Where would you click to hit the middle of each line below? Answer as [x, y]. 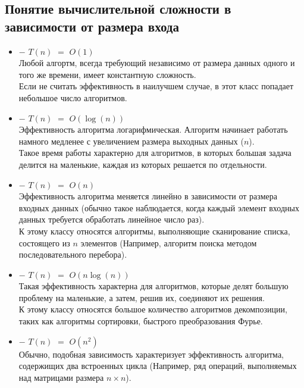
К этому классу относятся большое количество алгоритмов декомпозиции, [153, 309]
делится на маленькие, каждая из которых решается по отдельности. [143, 164]
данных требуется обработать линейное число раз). [112, 219]
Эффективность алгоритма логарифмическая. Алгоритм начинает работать [153, 129]
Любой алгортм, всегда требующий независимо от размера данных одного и [157, 63]
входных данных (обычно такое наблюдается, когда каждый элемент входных [159, 207]
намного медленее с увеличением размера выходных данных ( [131, 141]
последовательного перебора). [73, 254]
